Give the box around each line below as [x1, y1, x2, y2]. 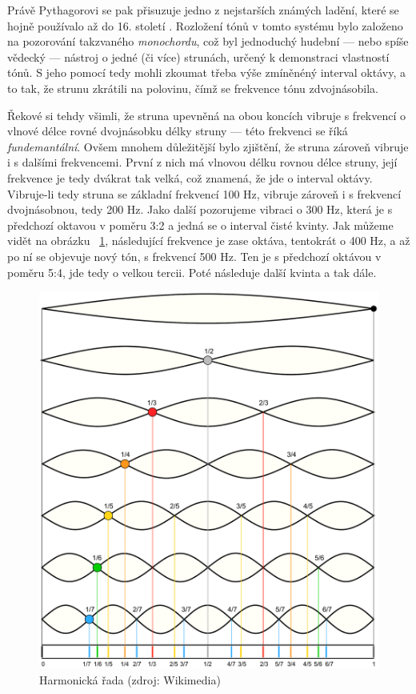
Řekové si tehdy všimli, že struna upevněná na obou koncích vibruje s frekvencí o [7, 106, 406, 123]
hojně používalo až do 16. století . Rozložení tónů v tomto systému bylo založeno [7, 17, 403, 34]
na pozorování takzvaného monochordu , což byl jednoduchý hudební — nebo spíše [7, 33, 409, 50]
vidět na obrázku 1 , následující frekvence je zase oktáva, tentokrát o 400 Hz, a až [7, 232, 410, 249]
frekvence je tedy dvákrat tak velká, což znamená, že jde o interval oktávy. [7, 169, 373, 186]
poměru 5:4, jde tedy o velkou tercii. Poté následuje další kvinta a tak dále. [7, 263, 377, 280]
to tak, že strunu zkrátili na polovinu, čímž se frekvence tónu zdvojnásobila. [7, 79, 378, 96]
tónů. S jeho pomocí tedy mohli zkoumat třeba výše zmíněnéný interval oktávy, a [7, 64, 406, 81]
